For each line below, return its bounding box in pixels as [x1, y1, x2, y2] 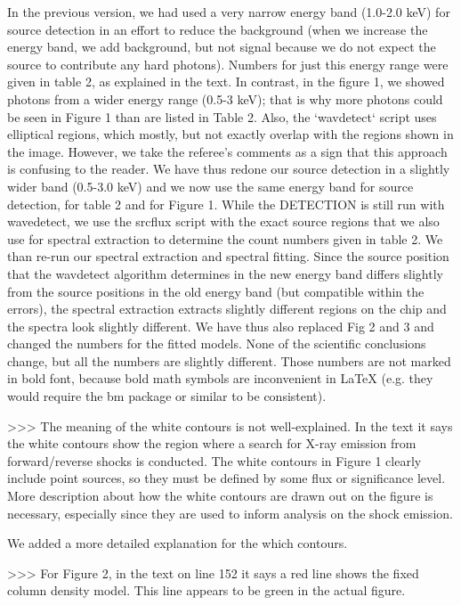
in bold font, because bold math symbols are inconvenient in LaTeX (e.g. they [7, 369, 433, 388]
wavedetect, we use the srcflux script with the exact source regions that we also [7, 212, 440, 231]
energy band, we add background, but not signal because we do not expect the [7, 37, 436, 56]
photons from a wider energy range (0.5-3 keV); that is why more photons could [7, 89, 443, 108]
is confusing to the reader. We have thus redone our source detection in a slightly [7, 159, 450, 178]
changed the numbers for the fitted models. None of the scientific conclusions [7, 334, 426, 353]
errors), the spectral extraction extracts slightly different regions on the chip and [7, 299, 447, 318]
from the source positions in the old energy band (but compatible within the [7, 282, 425, 300]
